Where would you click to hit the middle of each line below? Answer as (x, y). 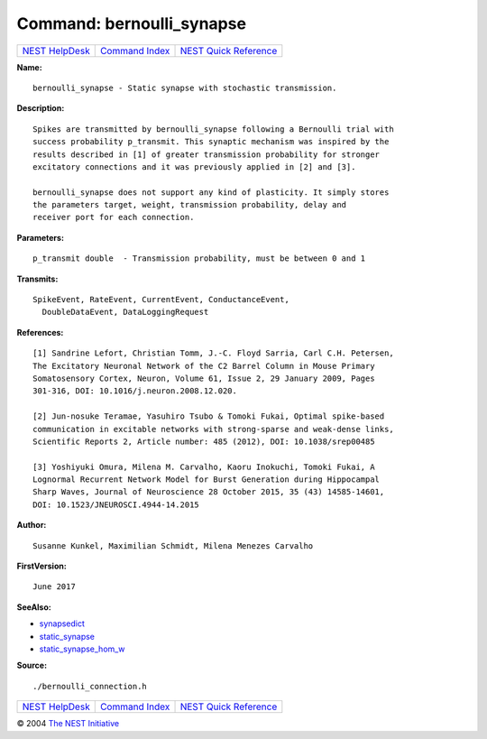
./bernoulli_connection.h (90, 686)
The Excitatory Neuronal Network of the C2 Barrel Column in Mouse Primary (204, 366)
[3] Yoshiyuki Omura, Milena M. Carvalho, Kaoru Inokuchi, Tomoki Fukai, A (204, 466)
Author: (32, 525)
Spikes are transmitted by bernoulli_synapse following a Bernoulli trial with (213, 129)
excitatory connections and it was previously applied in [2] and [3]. (194, 166)
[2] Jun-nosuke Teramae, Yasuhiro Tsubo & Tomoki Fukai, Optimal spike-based (209, 416)
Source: (32, 665)
